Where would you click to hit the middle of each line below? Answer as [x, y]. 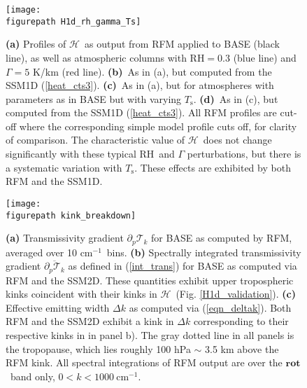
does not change [237, 140]
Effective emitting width [58, 307]
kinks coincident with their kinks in [81, 294]
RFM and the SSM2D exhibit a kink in [90, 321]
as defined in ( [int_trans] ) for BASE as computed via [183, 266]
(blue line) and [265, 57]
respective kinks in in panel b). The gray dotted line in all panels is [150, 335]
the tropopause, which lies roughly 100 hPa [98, 348]
